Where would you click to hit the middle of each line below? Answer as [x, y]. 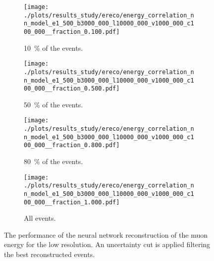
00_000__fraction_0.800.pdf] [72, 145]
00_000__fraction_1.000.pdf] [72, 202]
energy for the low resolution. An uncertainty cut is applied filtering [107, 244]
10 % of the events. [53, 47]
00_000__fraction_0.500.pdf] [72, 89]
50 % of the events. [53, 104]
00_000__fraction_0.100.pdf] [72, 32]
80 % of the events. [53, 161]
